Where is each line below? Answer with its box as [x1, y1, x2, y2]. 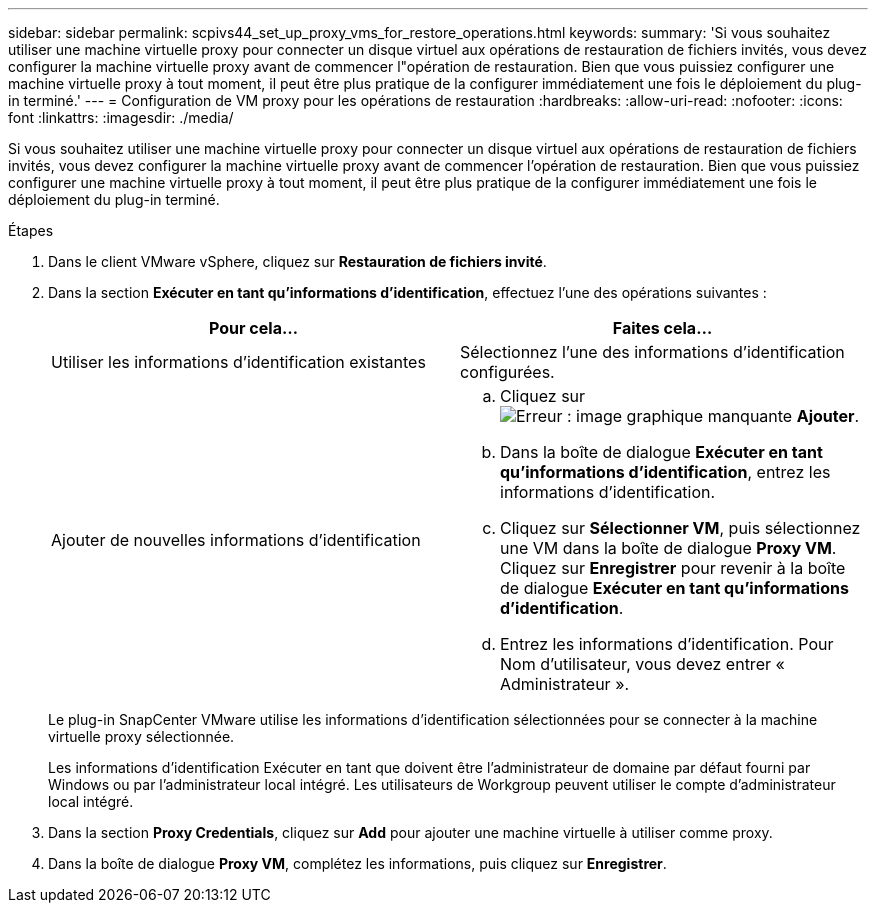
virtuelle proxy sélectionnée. [48, 728, 235, 745]
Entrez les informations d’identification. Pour [500, 634, 834, 654]
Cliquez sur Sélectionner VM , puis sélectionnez [500, 518, 861, 538]
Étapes [8, 222, 54, 239]
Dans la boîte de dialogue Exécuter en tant [500, 442, 823, 462]
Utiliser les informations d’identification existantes [51, 352, 426, 372]
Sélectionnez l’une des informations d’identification [460, 342, 845, 362]
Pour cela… [209, 318, 298, 338]
